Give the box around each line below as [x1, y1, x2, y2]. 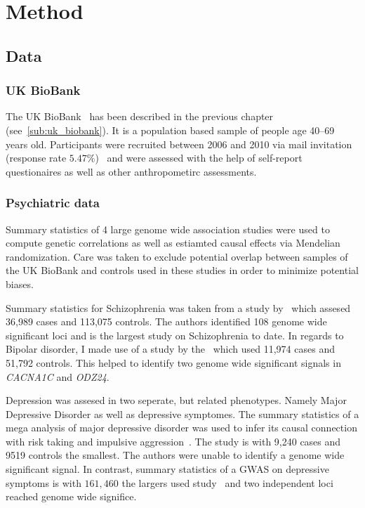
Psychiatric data [6, 194, 100, 211]
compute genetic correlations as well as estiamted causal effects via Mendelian [6, 235, 340, 250]
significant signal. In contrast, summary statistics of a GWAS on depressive [6, 462, 329, 476]
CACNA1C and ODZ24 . [6, 369, 109, 384]
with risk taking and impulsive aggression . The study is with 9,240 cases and [6, 434, 341, 448]
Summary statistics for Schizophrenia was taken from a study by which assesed [6, 300, 351, 315]
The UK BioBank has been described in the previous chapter [6, 109, 274, 124]
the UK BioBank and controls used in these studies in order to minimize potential [6, 263, 359, 278]
